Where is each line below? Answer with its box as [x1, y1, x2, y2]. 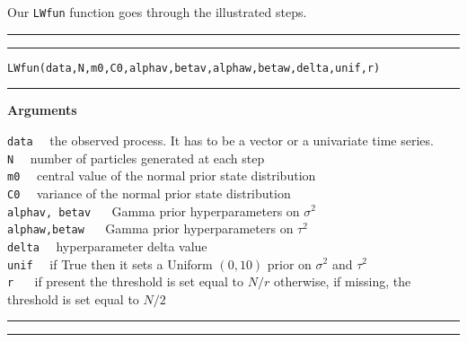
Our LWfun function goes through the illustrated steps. [7, 3, 307, 21]
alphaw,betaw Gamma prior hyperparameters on [7, 219, 294, 238]
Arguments [7, 101, 77, 119]
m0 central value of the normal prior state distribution [7, 166, 316, 185]
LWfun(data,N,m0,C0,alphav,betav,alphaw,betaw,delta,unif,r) [7, 61, 381, 75]
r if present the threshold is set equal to [7, 272, 244, 291]
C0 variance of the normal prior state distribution [7, 183, 291, 202]
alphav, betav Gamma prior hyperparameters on [7, 201, 300, 220]
